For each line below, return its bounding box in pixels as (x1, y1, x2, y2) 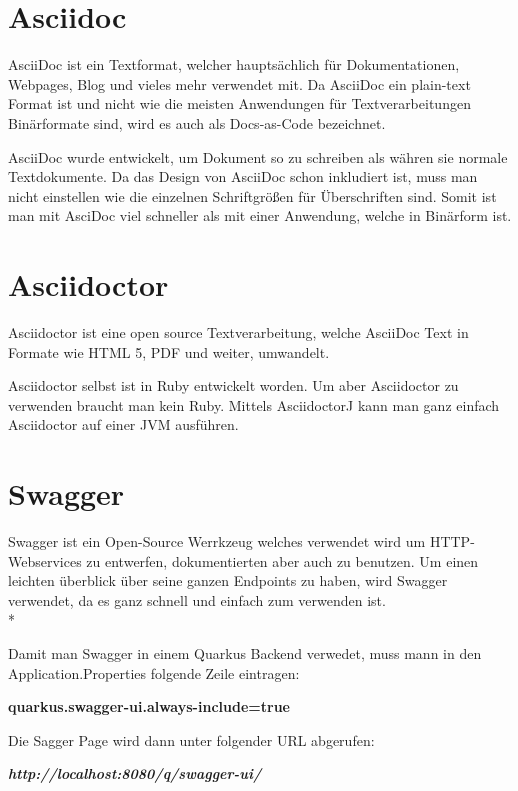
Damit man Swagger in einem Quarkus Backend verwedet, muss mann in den (8, 643, 482, 664)
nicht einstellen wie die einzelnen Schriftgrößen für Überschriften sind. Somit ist (8, 185, 497, 206)
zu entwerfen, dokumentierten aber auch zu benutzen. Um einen (86, 550, 479, 571)
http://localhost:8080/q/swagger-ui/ (8, 763, 262, 784)
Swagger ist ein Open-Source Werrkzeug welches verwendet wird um (8, 531, 426, 552)
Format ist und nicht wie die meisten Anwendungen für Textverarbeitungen (8, 93, 471, 114)
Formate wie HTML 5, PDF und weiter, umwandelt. (8, 341, 330, 362)
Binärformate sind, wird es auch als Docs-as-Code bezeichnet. (8, 112, 386, 133)
